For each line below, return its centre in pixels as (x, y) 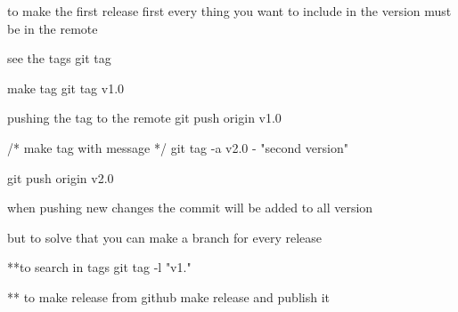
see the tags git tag (59, 58)
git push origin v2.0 (61, 177)
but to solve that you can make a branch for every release (164, 237)
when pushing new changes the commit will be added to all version (190, 208)
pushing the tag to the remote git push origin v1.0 (144, 118)
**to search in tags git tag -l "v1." (99, 267)
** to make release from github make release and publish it (168, 296)
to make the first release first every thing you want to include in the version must (229, 11)
